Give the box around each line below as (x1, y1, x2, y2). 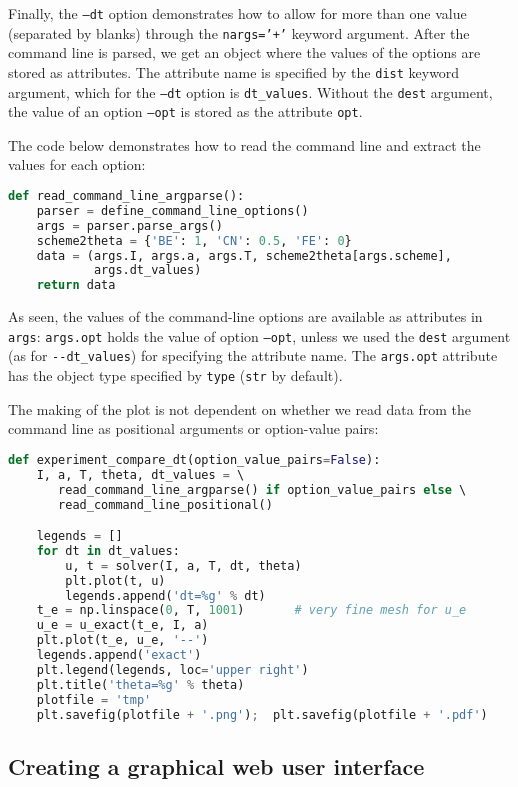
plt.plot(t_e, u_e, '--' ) (36, 633, 209, 648)
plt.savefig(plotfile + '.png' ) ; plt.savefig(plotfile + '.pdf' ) (36, 707, 488, 722)
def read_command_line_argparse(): (8, 189, 245, 204)
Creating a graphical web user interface (8, 750, 425, 781)
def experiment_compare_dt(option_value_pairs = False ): (8, 452, 381, 467)
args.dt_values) (93, 263, 202, 278)
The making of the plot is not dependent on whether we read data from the (8, 398, 471, 419)
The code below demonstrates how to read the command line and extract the (8, 134, 481, 155)
